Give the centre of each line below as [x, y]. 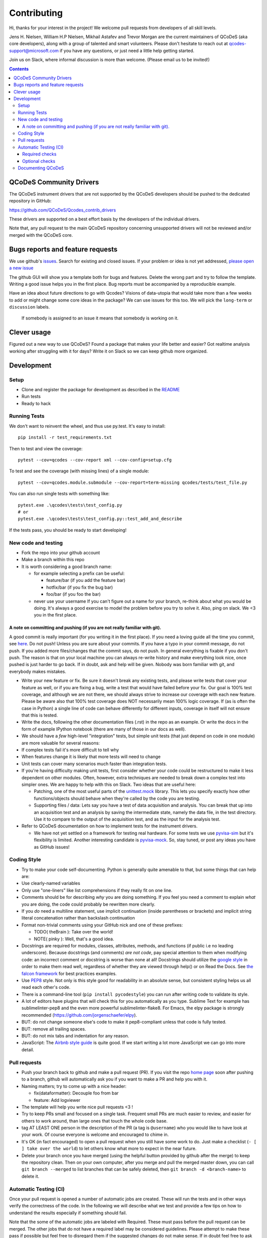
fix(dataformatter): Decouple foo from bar [76, 1093]
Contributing [36, 13]
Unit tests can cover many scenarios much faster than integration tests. [94, 764]
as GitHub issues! [52, 847]
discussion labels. [30, 307]
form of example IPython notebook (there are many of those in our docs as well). [104, 729]
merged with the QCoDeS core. [41, 235]
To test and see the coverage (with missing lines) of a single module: [79, 471]
